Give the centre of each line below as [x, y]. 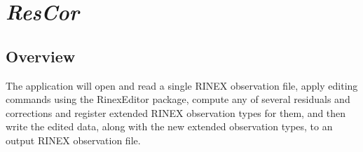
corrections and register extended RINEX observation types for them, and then [176, 112]
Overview [41, 56]
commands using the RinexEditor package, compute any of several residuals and [178, 99]
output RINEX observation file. [73, 140]
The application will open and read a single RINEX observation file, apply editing [182, 85]
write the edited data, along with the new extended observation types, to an [169, 126]
